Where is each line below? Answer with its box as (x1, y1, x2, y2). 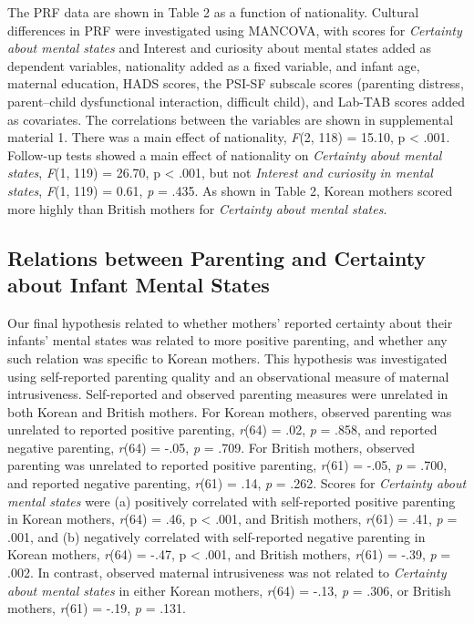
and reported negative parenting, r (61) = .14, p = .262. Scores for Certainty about (7, 474, 467, 493)
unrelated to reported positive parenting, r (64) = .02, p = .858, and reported (7, 420, 438, 439)
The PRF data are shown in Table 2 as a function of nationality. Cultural (7, 3, 419, 21)
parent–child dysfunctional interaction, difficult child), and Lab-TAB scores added (7, 91, 466, 110)
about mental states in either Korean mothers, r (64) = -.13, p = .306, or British (7, 580, 451, 599)
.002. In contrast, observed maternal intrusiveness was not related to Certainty (7, 563, 447, 582)
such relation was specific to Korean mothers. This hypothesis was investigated (7, 348, 448, 367)
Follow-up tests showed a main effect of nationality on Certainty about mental (7, 145, 442, 164)
